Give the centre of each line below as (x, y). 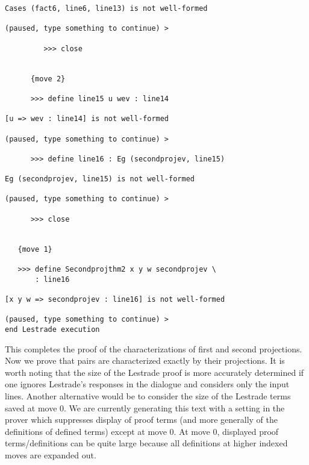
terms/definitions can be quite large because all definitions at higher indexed (146, 443)
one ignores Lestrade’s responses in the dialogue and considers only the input (147, 384)
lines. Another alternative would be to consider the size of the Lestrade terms (148, 396)
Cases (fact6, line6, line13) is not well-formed (106, 8)
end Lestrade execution (52, 329)
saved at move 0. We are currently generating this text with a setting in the (145, 407)
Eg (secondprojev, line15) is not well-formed (100, 179)
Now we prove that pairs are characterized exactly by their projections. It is (145, 360)
